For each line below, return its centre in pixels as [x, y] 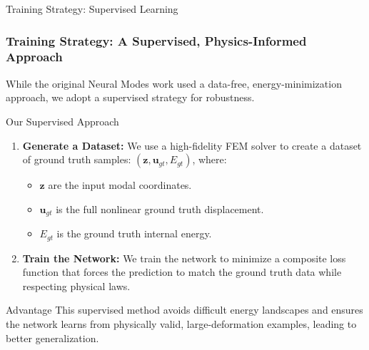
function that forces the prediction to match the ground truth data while [182, 272]
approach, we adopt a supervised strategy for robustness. [130, 97]
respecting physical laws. [76, 285]
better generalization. [52, 338]
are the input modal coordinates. [120, 185]
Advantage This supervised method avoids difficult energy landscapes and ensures [184, 310]
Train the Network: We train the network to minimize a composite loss [184, 258]
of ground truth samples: [77, 159]
